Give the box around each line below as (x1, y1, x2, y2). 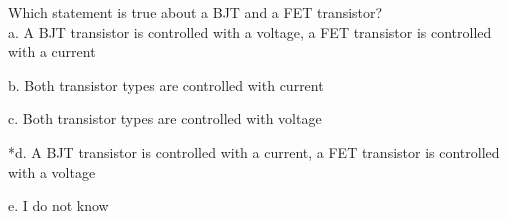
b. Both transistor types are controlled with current (8, 74, 324, 95)
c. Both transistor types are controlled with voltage (8, 108, 322, 129)
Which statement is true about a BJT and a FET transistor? (8, 2, 383, 22)
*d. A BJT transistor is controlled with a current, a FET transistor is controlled (8, 141, 500, 162)
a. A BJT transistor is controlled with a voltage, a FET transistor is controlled (8, 21, 492, 42)
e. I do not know (8, 195, 109, 216)
